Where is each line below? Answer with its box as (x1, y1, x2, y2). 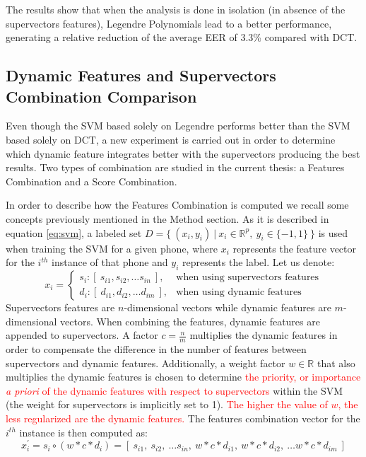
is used (318, 225, 348, 240)
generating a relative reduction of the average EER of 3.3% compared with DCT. (6, 30, 358, 45)
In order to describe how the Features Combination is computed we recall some (6, 197, 349, 212)
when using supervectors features (176, 272, 319, 283)
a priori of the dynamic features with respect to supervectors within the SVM (6, 383, 343, 398)
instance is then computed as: (19, 424, 148, 439)
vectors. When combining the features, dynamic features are (60, 313, 320, 328)
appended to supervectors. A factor (6, 328, 158, 342)
